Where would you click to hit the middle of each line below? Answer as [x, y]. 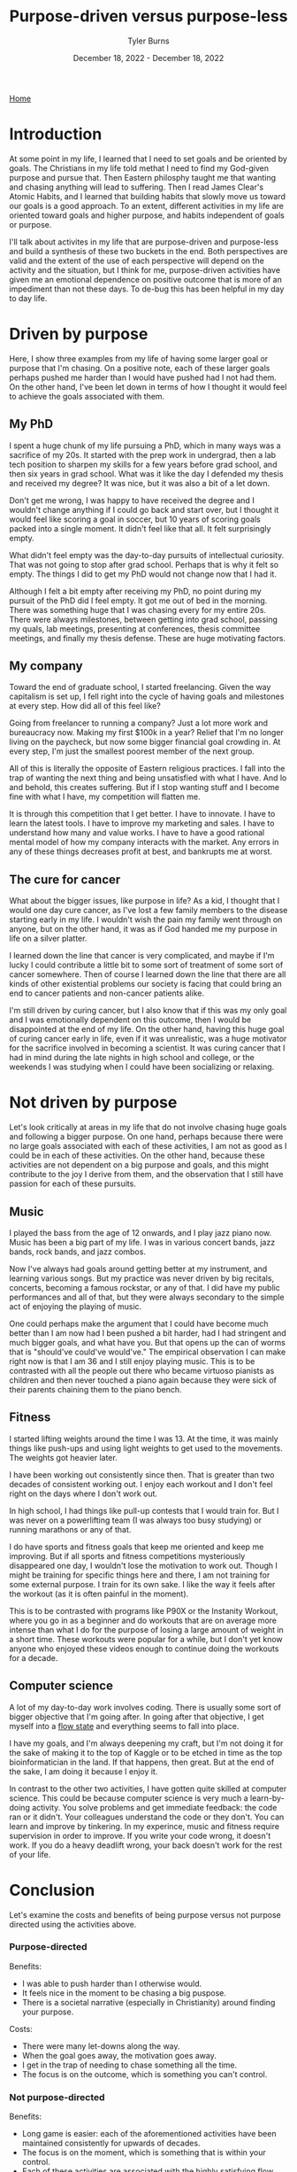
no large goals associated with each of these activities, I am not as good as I [148, 1146]
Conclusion [52, 1890]
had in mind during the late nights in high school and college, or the [132, 1058]
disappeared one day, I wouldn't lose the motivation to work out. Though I [144, 1565]
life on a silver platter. [48, 939]
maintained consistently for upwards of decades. [111, 2143]
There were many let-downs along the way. [101, 2046]
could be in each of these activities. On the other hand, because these [137, 1156]
